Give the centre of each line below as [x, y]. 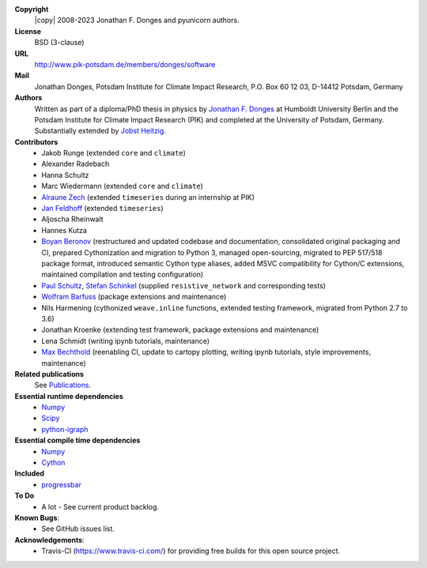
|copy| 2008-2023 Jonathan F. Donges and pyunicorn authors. [137, 21]
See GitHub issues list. [78, 529]
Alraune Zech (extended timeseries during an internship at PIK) [148, 197]
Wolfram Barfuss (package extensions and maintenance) [134, 297]
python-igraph [65, 429]
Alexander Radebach [76, 164]
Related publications [49, 374]
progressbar [62, 484]
